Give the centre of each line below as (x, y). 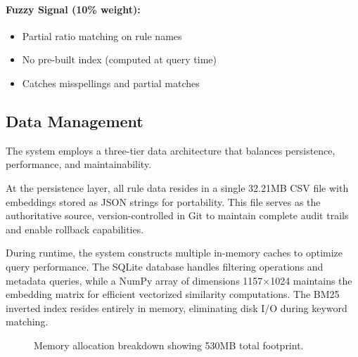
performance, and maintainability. (79, 164)
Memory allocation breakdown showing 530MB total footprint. (169, 345)
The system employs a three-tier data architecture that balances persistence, (171, 150)
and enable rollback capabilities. (75, 229)
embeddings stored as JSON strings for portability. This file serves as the (163, 201)
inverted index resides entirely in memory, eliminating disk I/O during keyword (177, 307)
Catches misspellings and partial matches (111, 83)
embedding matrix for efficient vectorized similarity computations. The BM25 (173, 294)
